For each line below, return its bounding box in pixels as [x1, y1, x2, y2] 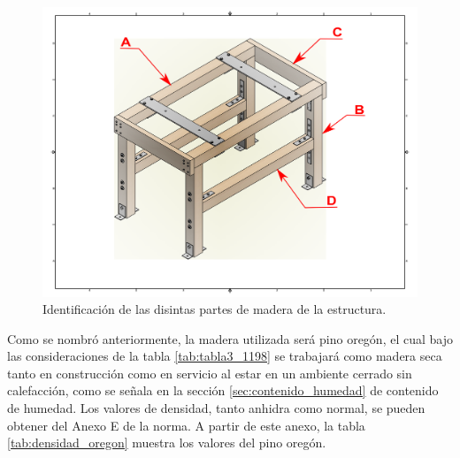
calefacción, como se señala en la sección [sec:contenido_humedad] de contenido [7, 381, 439, 400]
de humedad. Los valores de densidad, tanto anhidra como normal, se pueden [7, 399, 425, 417]
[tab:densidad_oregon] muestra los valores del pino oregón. [7, 433, 326, 452]
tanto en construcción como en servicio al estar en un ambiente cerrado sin [7, 363, 412, 382]
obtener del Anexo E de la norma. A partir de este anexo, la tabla [7, 416, 365, 434]
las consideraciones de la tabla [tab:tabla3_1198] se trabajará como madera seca [7, 347, 442, 365]
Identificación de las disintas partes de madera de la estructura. [42, 300, 387, 318]
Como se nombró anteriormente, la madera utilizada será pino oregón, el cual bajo [7, 329, 453, 347]
